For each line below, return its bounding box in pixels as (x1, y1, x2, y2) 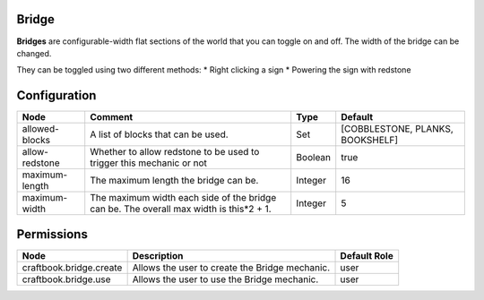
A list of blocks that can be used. (90, 128, 229, 141)
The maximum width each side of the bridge (90, 192, 277, 204)
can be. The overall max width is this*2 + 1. (90, 202, 272, 215)
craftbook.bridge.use (22, 273, 111, 286)
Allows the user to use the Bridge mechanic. (132, 273, 319, 286)
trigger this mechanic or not (90, 157, 208, 169)
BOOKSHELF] (341, 134, 399, 147)
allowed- (22, 123, 60, 135)
